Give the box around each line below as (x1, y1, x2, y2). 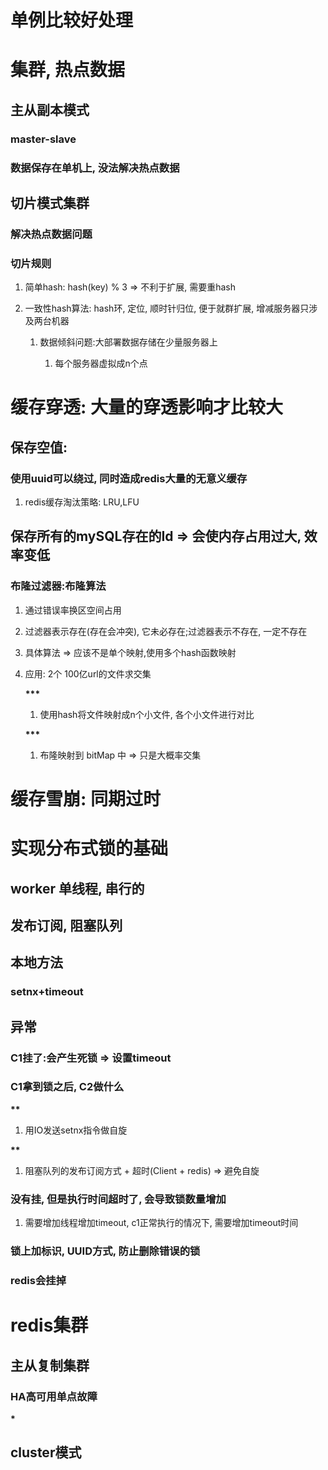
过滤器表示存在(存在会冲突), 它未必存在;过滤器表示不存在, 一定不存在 (24, 625, 308, 637)
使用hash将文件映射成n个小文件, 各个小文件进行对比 (39, 708, 255, 720)
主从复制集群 (10, 1357, 90, 1374)
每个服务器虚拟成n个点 (54, 357, 148, 370)
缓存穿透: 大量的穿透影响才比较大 (10, 396, 283, 419)
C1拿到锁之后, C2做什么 (10, 1080, 125, 1094)
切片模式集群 (10, 195, 90, 211)
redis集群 (10, 1314, 89, 1337)
